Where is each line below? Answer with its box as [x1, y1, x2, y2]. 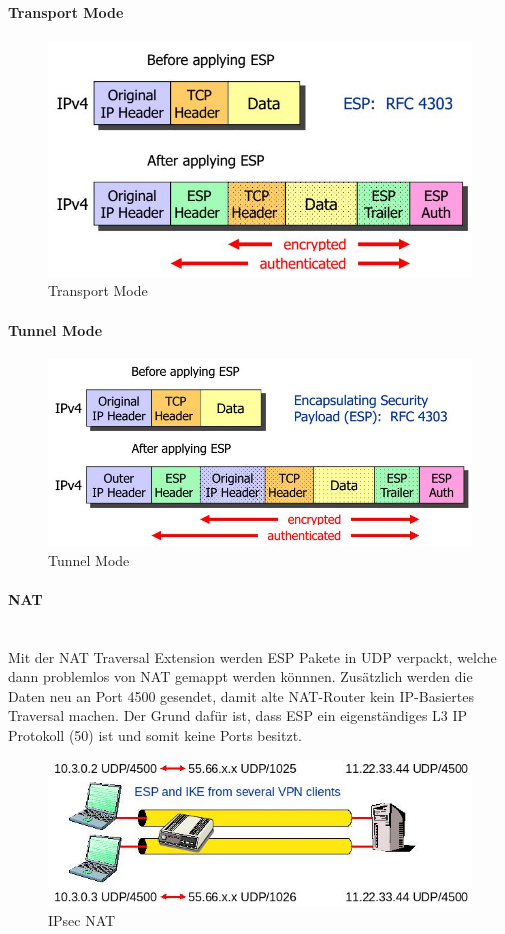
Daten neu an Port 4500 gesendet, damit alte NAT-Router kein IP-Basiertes [8, 685, 475, 706]
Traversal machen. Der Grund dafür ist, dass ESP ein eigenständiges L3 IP [8, 705, 468, 726]
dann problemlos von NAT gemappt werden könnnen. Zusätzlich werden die [8, 666, 473, 687]
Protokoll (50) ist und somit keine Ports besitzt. [8, 725, 302, 746]
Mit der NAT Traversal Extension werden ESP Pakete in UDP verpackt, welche [8, 646, 497, 667]
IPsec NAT [48, 909, 116, 930]
